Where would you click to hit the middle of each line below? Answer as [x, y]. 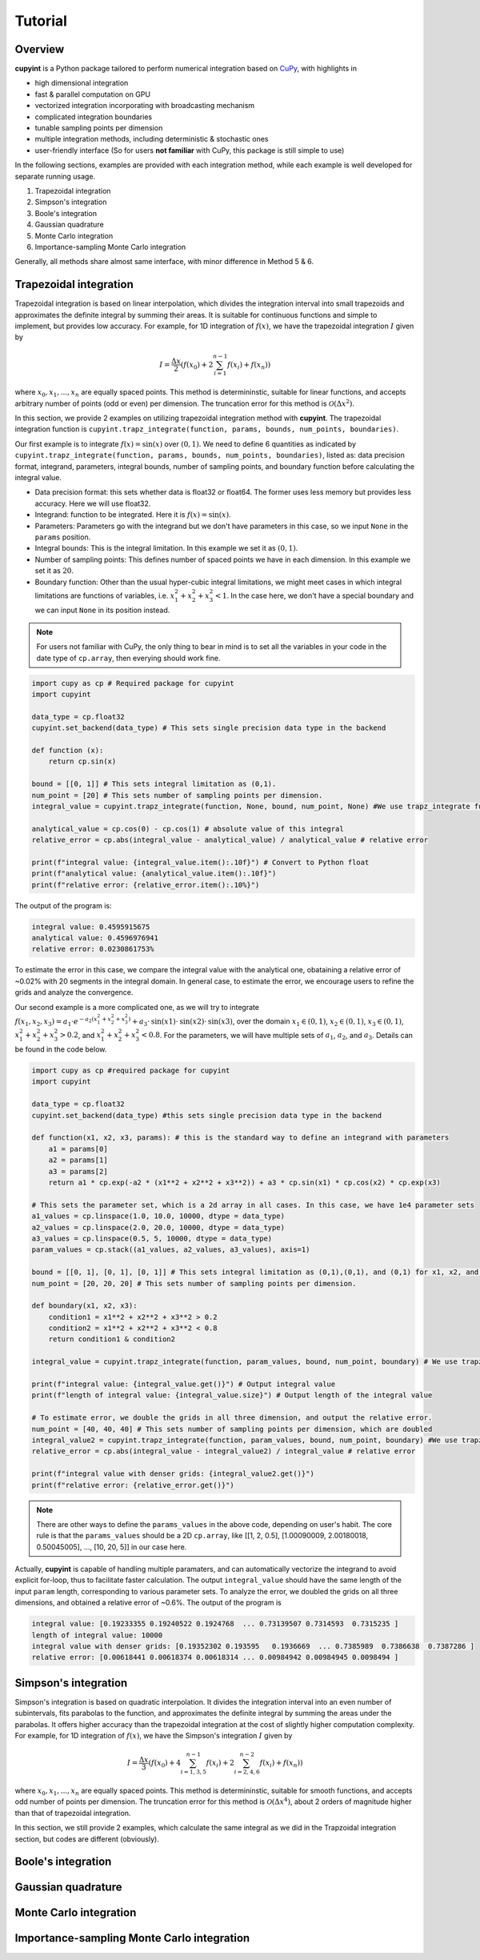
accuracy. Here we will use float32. [93, 503]
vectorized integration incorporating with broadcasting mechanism [145, 106]
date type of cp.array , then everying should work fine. [128, 658]
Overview [40, 49]
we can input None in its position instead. [102, 610]
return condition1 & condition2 [112, 1339]
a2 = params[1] [78, 1160]
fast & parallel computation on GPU [93, 94]
